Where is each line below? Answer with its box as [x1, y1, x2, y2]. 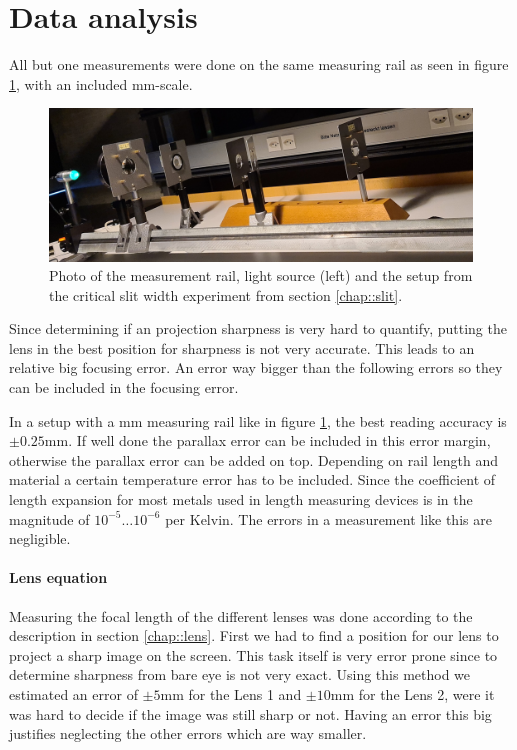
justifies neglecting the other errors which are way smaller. [9, 723, 367, 744]
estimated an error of [9, 684, 138, 704]
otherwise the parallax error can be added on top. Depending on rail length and [9, 449, 499, 470]
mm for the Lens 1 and [160, 684, 302, 704]
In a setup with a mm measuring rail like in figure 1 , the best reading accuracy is [9, 410, 507, 431]
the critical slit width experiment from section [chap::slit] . [49, 284, 403, 305]
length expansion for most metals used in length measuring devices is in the [9, 489, 473, 510]
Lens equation [9, 567, 108, 588]
